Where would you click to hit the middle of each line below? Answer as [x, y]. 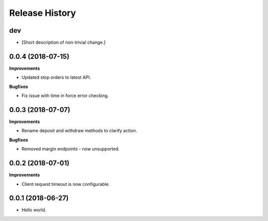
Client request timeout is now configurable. [66, 184]
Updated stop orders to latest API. [56, 77]
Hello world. [34, 210]
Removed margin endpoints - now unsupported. [71, 149]
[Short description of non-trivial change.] [64, 43]
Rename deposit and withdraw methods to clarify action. [79, 131]
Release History [43, 13]
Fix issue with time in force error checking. [65, 96]
